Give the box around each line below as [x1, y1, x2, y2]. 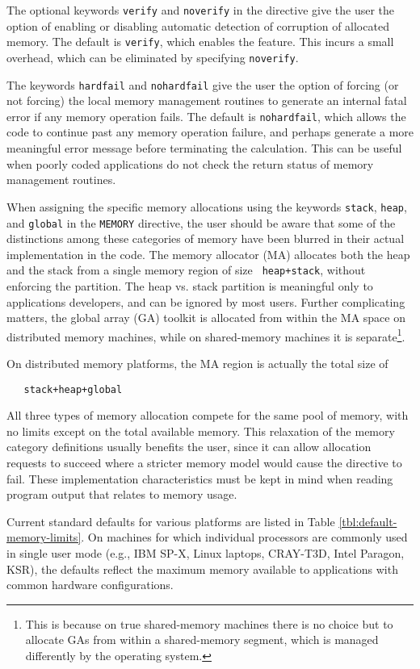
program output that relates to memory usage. [6, 486, 237, 503]
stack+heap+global [23, 383, 123, 395]
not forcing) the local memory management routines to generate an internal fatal [6, 92, 407, 109]
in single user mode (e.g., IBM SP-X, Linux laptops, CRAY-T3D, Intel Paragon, [6, 545, 405, 562]
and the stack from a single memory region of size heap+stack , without [6, 261, 366, 278]
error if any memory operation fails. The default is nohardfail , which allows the [6, 107, 406, 124]
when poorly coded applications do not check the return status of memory [6, 155, 374, 172]
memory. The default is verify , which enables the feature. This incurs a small [6, 33, 394, 50]
